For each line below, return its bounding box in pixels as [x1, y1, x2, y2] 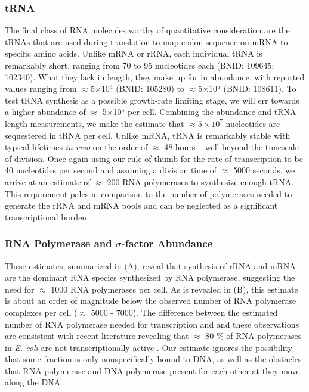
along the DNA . [5, 376, 66, 388]
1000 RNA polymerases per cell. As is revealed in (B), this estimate [51, 282, 298, 295]
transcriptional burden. [5, 210, 89, 223]
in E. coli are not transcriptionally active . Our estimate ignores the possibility [5, 341, 292, 353]
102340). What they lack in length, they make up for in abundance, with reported [5, 70, 305, 83]
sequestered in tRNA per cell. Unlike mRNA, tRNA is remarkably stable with [5, 129, 291, 141]
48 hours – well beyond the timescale [164, 141, 299, 153]
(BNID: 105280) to [116, 82, 184, 95]
